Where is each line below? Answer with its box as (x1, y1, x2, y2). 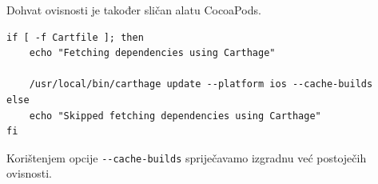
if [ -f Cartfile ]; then (6, 31, 144, 43)
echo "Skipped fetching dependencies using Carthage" (29, 110, 321, 122)
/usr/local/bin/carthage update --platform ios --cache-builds (29, 78, 373, 90)
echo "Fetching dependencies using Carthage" (29, 47, 276, 59)
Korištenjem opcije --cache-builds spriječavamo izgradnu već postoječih (6, 149, 367, 166)
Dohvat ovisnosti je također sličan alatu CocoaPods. (6, 2, 261, 18)
